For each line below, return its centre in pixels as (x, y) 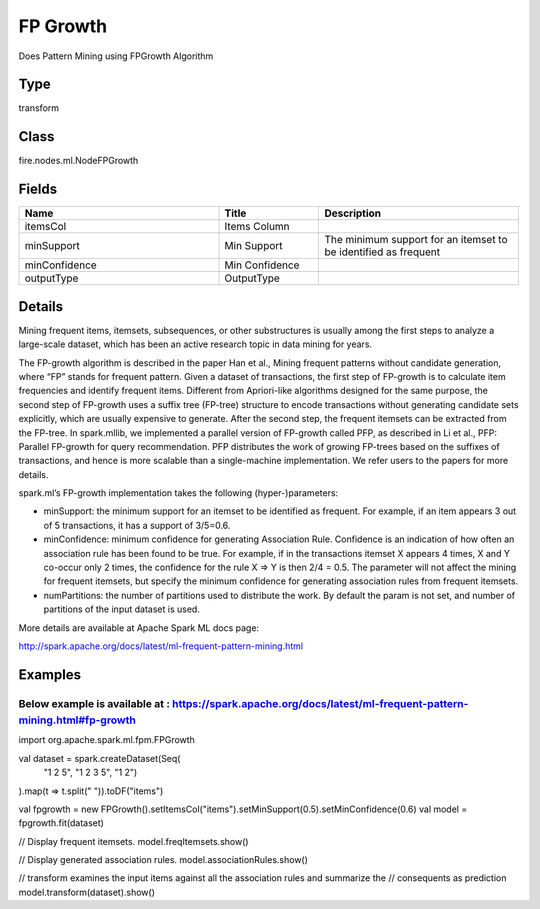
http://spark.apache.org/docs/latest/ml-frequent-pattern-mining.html (161, 646)
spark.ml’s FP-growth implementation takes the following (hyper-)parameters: (178, 493)
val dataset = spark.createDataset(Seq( (99, 758)
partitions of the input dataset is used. (121, 609)
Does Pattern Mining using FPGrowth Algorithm (116, 56)
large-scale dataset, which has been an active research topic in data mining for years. (195, 344)
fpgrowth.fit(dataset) (61, 823)
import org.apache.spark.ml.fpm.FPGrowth (106, 740)
